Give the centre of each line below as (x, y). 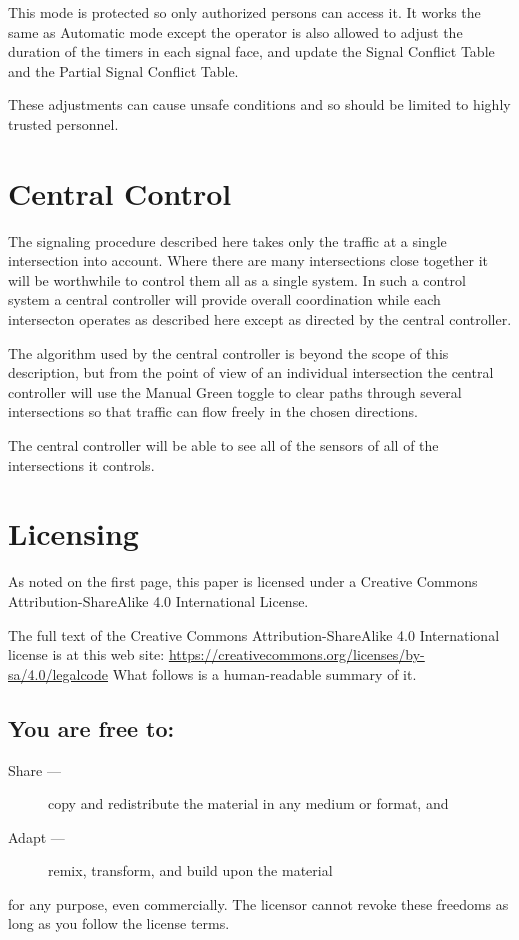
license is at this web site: (86, 654)
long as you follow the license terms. (119, 923)
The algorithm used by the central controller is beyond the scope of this (228, 352)
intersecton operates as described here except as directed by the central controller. (260, 319)
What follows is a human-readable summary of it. (264, 673)
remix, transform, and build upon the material (190, 870)
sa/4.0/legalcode (58, 673)
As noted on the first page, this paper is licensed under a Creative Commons (243, 581)
